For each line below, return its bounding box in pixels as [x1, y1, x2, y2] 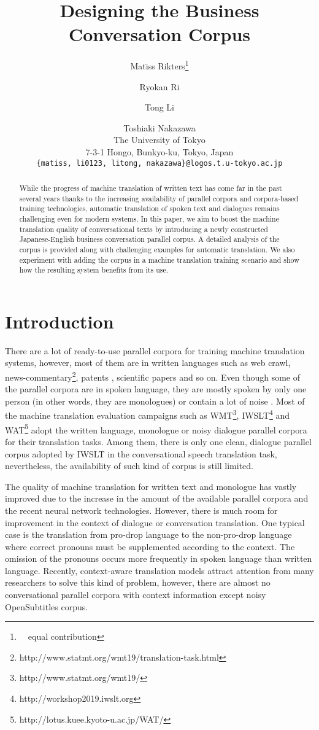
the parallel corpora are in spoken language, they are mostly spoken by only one [5, 382, 307, 395]
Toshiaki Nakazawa [123, 121, 196, 134]
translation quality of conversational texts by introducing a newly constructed [19, 223, 268, 234]
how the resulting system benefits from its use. [19, 265, 169, 275]
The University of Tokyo [113, 133, 206, 146]
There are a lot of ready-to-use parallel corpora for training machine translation [5, 344, 305, 357]
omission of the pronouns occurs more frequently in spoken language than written [5, 552, 312, 565]
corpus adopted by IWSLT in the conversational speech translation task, [5, 447, 277, 460]
